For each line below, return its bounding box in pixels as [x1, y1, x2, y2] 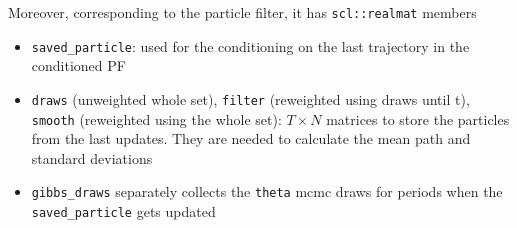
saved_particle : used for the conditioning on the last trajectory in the [31, 35, 470, 56]
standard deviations [31, 147, 153, 168]
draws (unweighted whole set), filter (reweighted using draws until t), [31, 88, 470, 109]
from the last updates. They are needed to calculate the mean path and [31, 128, 471, 149]
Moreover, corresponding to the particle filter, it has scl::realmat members [8, 2, 477, 22]
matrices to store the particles [326, 108, 510, 129]
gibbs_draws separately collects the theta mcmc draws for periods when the [31, 181, 503, 202]
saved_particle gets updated [31, 201, 216, 222]
